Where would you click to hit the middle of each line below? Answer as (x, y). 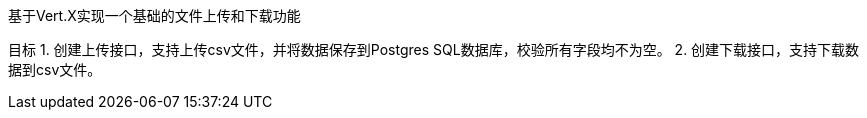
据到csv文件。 (55, 69)
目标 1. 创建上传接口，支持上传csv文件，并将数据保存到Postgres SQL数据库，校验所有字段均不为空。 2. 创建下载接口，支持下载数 (434, 49)
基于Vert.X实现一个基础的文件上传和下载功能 (154, 15)
